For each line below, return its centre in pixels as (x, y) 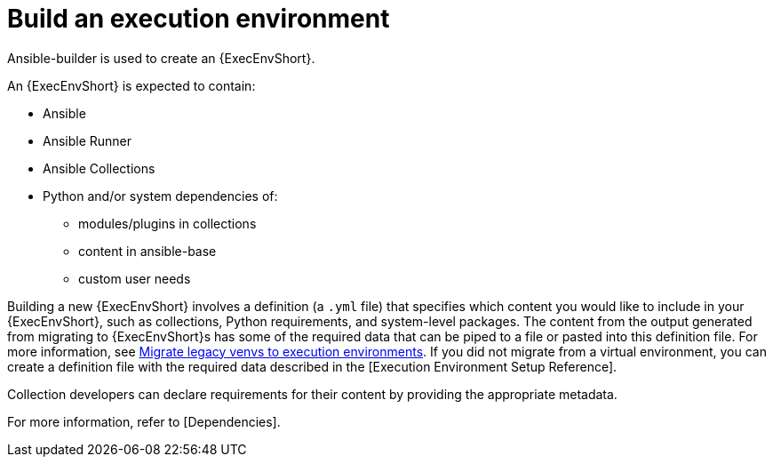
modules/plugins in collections (167, 223)
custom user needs (135, 278)
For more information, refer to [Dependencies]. (144, 421)
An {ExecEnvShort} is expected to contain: (131, 85)
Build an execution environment (199, 19)
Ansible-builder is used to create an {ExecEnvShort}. (161, 58)
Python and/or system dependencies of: (160, 196)
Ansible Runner (88, 140)
